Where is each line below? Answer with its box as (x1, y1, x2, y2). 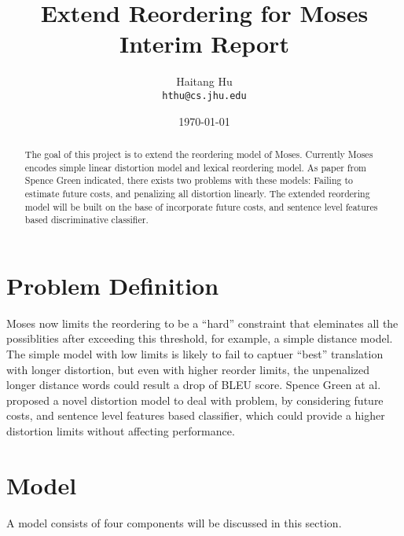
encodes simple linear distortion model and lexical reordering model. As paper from (24, 160, 366, 174)
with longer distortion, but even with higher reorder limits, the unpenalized (6, 361, 370, 377)
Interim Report (119, 28, 289, 60)
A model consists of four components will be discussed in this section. (6, 514, 342, 530)
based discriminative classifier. (24, 213, 149, 226)
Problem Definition (6, 269, 219, 301)
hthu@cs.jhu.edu (162, 90, 247, 101)
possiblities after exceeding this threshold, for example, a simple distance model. (6, 330, 393, 347)
